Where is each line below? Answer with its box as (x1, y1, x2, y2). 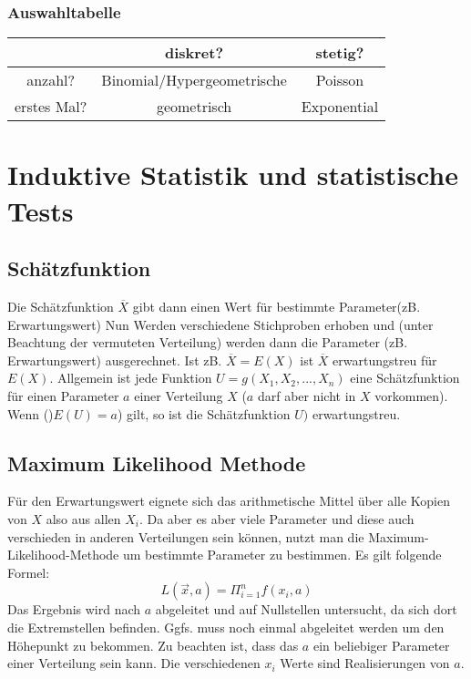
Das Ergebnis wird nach (7, 600, 141, 619)
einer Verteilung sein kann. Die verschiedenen (7, 653, 261, 673)
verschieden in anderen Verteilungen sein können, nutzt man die (7, 527, 364, 546)
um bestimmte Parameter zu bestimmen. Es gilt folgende (122, 545, 442, 564)
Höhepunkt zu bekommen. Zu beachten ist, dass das (7, 635, 299, 654)
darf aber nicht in (257, 386, 356, 405)
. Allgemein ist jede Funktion (49, 368, 212, 387)
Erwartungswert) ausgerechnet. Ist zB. (7, 350, 222, 369)
